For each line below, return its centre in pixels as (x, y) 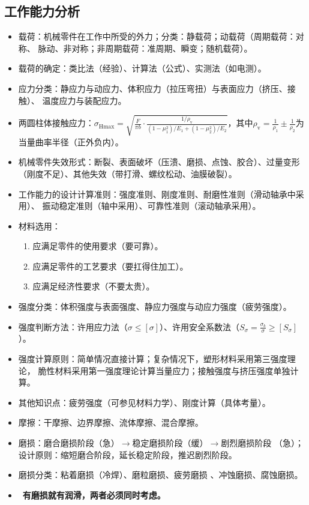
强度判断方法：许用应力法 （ (73, 326)
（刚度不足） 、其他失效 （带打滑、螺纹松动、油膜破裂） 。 (127, 173)
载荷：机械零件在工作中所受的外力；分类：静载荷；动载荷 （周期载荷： (157, 36)
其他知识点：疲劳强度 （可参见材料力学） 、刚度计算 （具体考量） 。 (144, 402)
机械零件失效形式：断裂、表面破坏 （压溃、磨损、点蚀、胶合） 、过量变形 (159, 162)
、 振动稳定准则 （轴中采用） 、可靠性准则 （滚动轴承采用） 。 (146, 206)
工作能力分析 (42, 11)
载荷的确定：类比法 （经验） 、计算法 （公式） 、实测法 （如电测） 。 (142, 68)
